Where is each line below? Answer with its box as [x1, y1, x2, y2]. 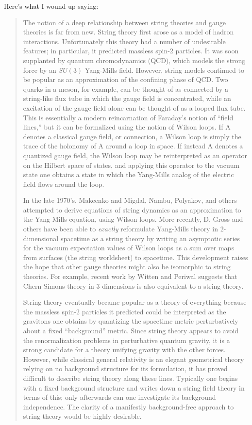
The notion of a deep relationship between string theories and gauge [23, 17, 226, 27]
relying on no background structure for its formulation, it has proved [23, 363, 228, 374]
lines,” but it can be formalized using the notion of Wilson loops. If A [23, 122, 231, 132]
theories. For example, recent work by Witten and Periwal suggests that [23, 271, 237, 281]
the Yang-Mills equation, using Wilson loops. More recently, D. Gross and [23, 214, 243, 224]
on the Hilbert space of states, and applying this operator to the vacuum [23, 160, 240, 170]
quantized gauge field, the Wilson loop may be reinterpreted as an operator [23, 150, 247, 160]
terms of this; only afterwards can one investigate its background [23, 392, 216, 402]
